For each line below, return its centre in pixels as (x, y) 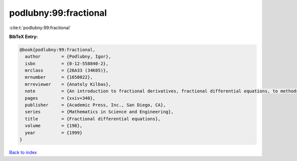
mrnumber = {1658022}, (59, 77)
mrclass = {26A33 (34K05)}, (67, 71)
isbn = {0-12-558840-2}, (67, 63)
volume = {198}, (54, 126)
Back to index (23, 152)
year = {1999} (54, 133)
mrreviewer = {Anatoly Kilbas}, (68, 84)
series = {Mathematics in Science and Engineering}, (99, 112)
